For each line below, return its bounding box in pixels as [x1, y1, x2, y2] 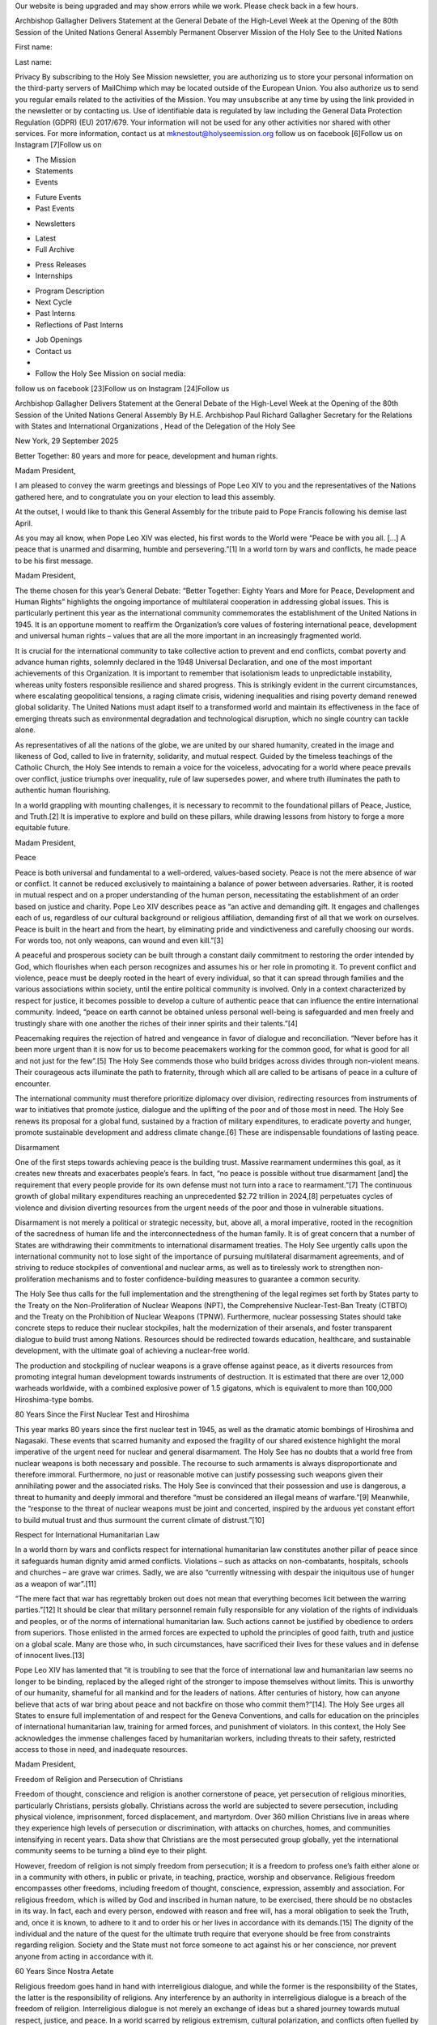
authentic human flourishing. [15, 786, 111, 795]
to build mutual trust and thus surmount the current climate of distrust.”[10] [15, 1515, 265, 1524]
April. [15, 518, 33, 528]
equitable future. [15, 823, 70, 833]
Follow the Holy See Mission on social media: [35, 369, 186, 378]
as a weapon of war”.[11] [15, 1579, 97, 1588]
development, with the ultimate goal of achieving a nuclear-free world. [15, 1345, 250, 1356]
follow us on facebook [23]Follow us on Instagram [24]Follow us [15, 383, 230, 393]
